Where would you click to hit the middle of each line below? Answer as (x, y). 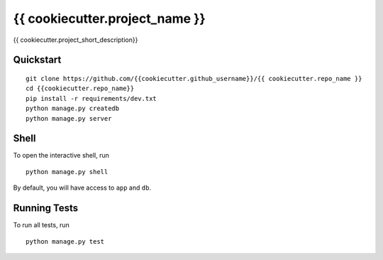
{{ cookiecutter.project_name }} (109, 18)
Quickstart (37, 60)
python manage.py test (65, 241)
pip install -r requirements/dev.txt (91, 98)
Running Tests (45, 208)
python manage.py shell (67, 172)
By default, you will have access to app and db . (82, 188)
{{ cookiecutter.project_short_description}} (76, 40)
